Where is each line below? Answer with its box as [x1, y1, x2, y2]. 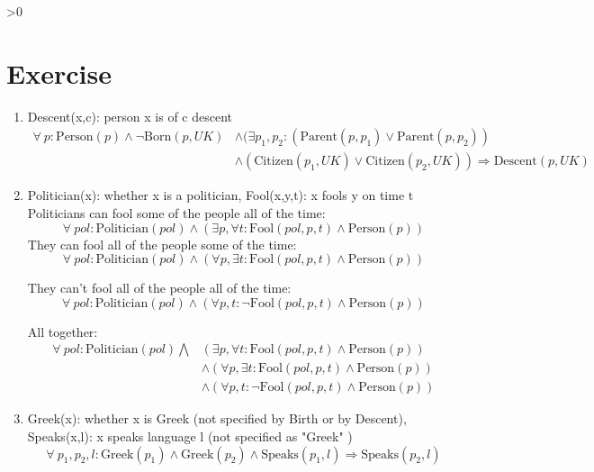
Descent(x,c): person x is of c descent [27, 106, 233, 125]
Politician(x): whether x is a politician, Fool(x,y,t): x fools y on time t [27, 186, 414, 204]
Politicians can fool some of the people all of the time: [27, 203, 326, 222]
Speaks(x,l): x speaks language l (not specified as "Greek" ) [27, 427, 353, 446]
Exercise [6, 54, 112, 91]
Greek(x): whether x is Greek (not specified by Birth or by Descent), [27, 409, 407, 428]
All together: [27, 322, 98, 340]
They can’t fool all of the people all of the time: [27, 278, 292, 297]
